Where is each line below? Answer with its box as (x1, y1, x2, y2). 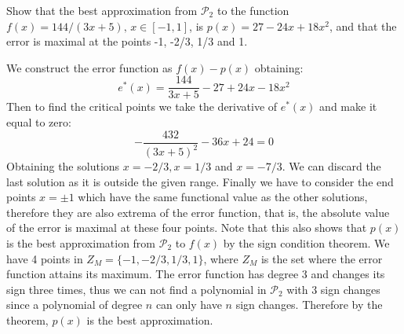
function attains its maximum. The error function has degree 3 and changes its (6, 266, 385, 282)
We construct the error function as (6, 59, 173, 75)
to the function (217, 2, 289, 18)
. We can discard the (282, 158, 381, 174)
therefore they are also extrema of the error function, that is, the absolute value (6, 204, 390, 220)
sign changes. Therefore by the (235, 296, 383, 313)
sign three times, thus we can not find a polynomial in (6, 281, 267, 297)
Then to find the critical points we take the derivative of (6, 98, 278, 115)
